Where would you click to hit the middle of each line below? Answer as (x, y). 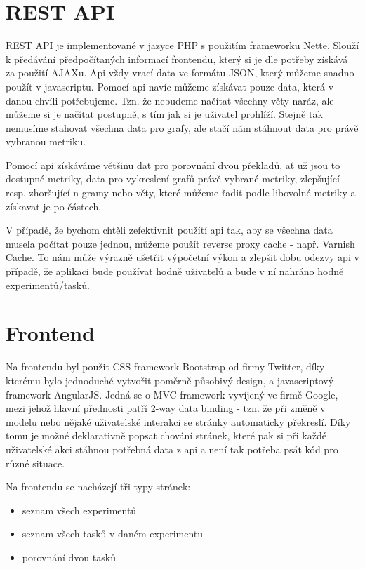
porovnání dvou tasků (69, 557)
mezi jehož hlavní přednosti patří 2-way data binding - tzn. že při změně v (166, 408)
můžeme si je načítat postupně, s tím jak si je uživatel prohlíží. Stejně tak (164, 114)
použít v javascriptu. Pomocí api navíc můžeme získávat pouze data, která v (170, 86)
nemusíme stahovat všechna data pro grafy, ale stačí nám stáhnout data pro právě (182, 127)
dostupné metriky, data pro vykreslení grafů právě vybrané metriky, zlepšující (173, 179)
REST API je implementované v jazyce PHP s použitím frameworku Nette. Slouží (182, 45)
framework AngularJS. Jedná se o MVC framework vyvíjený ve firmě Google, (172, 394)
